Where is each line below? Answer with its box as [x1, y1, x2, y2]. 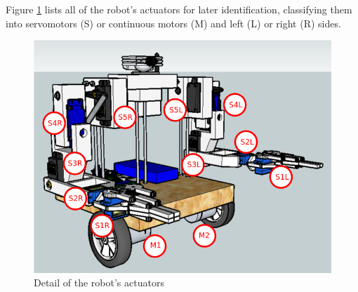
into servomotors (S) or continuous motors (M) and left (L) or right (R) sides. [6, 15, 341, 30]
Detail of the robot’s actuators [34, 275, 164, 290]
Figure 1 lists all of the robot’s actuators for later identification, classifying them [6, 2, 352, 16]
